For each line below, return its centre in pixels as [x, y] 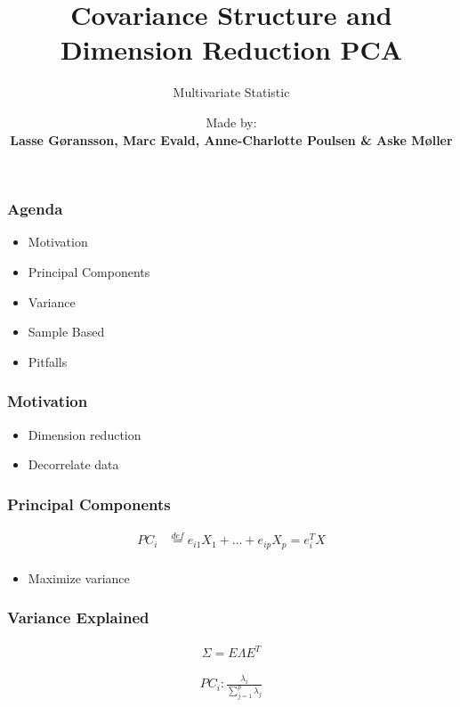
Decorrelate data [73, 464]
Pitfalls [48, 361]
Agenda [35, 209]
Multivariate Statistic [231, 92]
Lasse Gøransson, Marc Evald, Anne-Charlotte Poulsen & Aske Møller [231, 139]
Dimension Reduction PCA [231, 49]
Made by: [231, 122]
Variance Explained [78, 618]
